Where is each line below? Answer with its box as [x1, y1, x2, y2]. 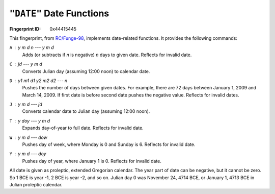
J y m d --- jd [9, 101, 43, 107]
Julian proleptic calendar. [9, 181, 63, 187]
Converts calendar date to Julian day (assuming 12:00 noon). [22, 108, 150, 114]
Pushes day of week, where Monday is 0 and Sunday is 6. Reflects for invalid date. [22, 141, 196, 148]
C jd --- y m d [9, 61, 43, 67]
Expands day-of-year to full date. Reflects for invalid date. [22, 125, 144, 131]
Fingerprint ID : [9, 26, 41, 32]
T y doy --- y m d [9, 117, 50, 124]
